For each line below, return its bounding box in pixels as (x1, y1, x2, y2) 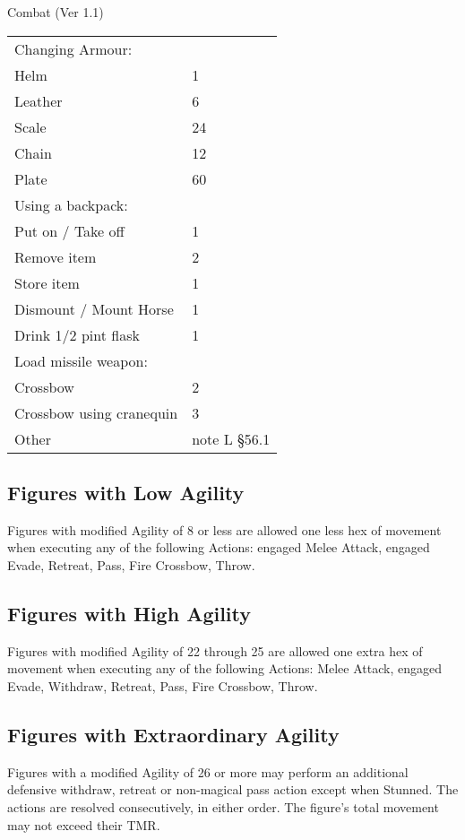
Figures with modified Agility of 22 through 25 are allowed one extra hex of (7, 641, 423, 660)
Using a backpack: (14, 194, 128, 215)
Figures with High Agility (7, 599, 252, 627)
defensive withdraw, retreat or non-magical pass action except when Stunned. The (7, 780, 459, 799)
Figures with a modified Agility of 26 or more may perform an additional (7, 762, 409, 781)
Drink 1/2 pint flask (14, 324, 140, 345)
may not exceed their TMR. (7, 815, 160, 834)
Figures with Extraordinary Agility (7, 720, 340, 748)
